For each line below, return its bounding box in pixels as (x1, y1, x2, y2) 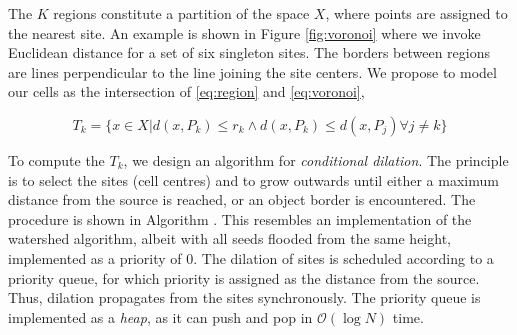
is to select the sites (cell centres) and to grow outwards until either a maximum (8, 169, 499, 190)
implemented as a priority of (8, 247, 182, 268)
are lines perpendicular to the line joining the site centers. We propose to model (8, 61, 497, 82)
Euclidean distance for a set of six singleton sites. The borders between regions (8, 42, 490, 63)
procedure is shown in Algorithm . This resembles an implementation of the (8, 208, 472, 229)
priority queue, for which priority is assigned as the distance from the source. (8, 267, 480, 288)
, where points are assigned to (325, 3, 508, 23)
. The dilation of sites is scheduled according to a (193, 247, 494, 268)
